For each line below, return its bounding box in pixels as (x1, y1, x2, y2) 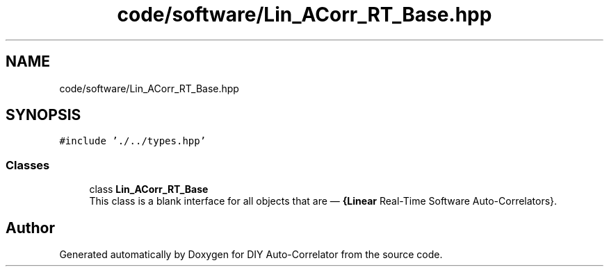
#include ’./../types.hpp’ (59, 135, 206, 147)
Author (6, 219, 55, 237)
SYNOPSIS (6, 106, 81, 124)
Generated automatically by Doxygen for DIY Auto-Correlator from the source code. (59, 248, 443, 261)
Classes (6, 158, 50, 172)
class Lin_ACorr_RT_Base (89, 183, 209, 196)
